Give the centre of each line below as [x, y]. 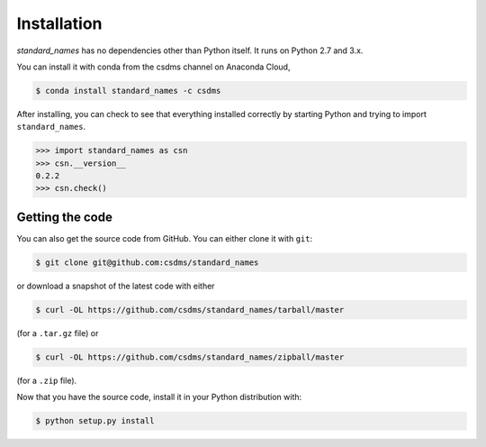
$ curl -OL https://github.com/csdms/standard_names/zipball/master [190, 357]
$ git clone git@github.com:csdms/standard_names [147, 262]
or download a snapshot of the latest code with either [116, 286]
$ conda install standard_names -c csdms [128, 91]
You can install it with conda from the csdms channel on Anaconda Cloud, [153, 67]
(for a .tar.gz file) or [58, 333]
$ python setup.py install [95, 421]
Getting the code [64, 217]
